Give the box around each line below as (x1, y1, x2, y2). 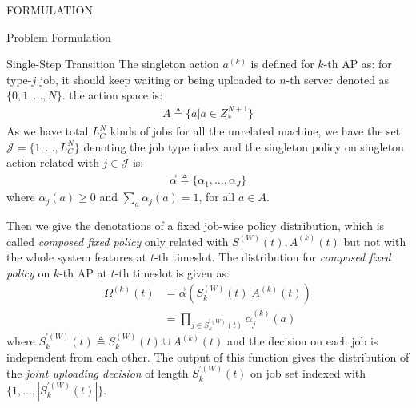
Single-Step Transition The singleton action (6, 55, 219, 72)
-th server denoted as (286, 71, 390, 87)
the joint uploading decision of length (6, 365, 189, 382)
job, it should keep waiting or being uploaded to (39, 71, 276, 87)
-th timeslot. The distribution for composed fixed (154, 248, 391, 265)
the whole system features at (6, 248, 147, 265)
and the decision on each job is (227, 333, 378, 349)
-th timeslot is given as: (114, 264, 230, 281)
